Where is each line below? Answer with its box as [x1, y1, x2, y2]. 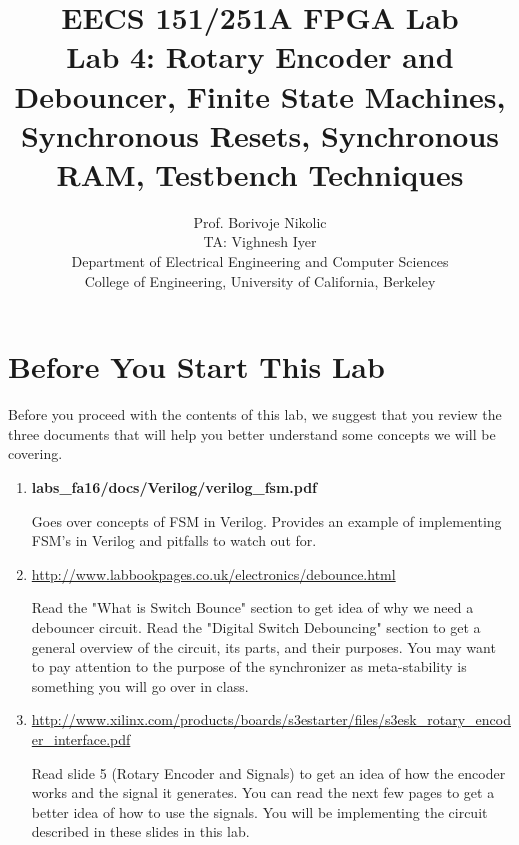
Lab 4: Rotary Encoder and [66, 36, 454, 77]
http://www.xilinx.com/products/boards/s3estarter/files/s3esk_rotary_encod [31, 709, 511, 730]
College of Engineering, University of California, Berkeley [84, 270, 436, 291]
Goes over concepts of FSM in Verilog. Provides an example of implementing [31, 510, 502, 531]
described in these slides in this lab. [31, 821, 250, 842]
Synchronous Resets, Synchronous [20, 114, 500, 155]
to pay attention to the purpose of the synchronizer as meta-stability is [31, 656, 467, 677]
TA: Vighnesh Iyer [203, 231, 317, 252]
